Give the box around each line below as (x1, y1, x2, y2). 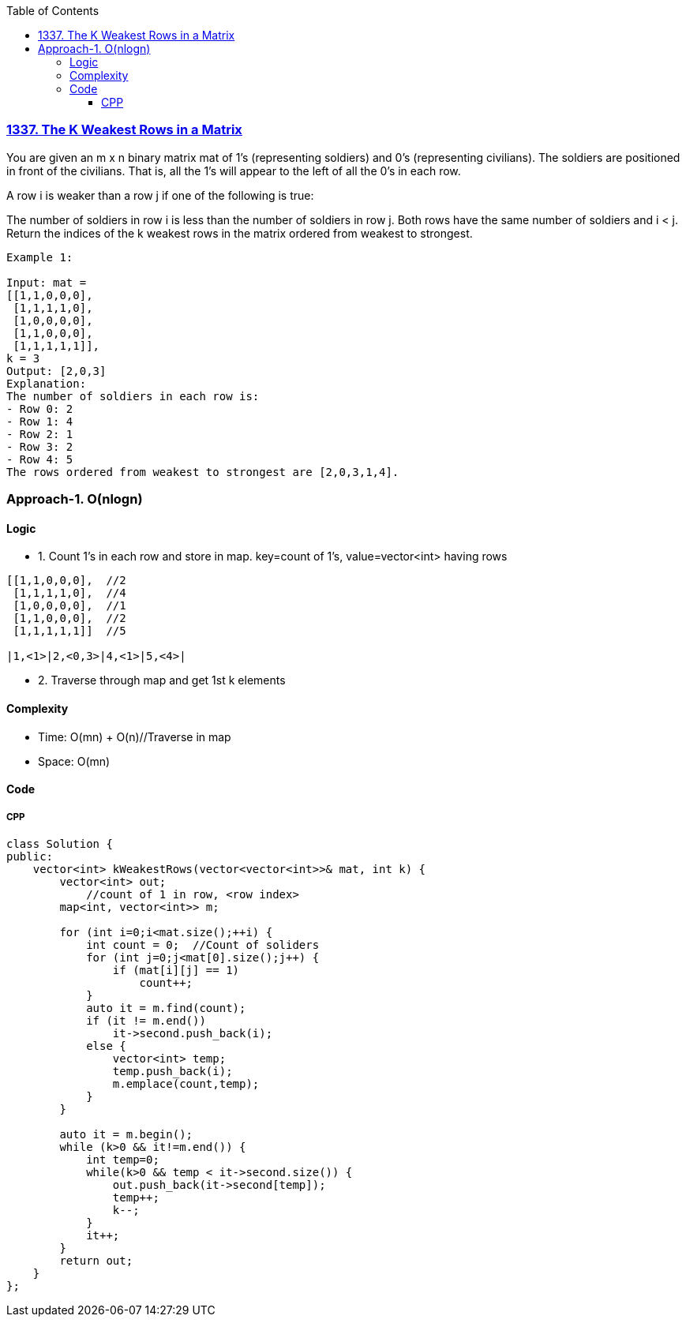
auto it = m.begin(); (59, 1127, 193, 1141)
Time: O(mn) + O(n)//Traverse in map (38, 729, 231, 744)
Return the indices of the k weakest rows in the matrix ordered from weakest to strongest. (6, 226, 473, 240)
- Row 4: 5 (6, 452, 73, 466)
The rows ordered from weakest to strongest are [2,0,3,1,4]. (6, 465, 399, 478)
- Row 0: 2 (6, 402, 73, 415)
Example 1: (6, 250, 73, 264)
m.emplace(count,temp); (112, 1077, 260, 1090)
